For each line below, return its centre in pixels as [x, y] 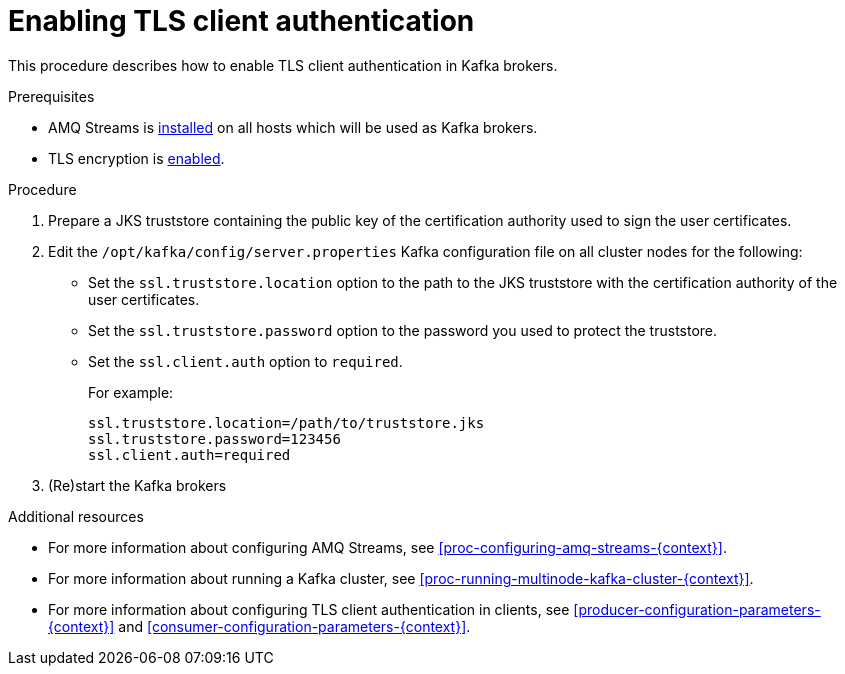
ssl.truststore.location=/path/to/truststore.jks [286, 422]
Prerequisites [51, 96]
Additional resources [76, 516]
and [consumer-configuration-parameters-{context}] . [294, 626]
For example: [131, 392]
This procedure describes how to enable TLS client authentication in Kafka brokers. [283, 65]
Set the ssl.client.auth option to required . [245, 361]
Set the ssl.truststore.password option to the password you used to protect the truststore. [403, 330]
